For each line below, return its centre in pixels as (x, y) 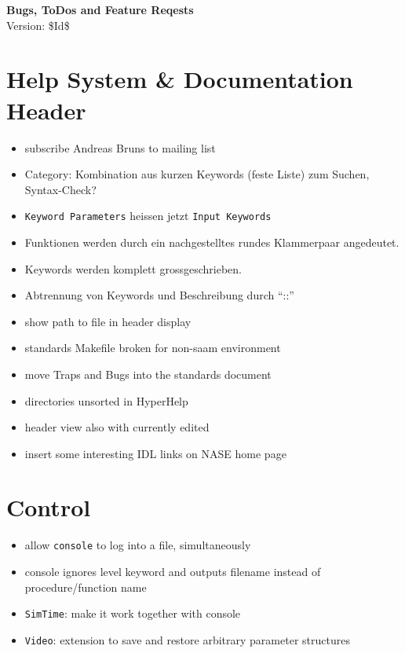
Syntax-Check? (60, 189)
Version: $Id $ (38, 25)
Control (49, 507)
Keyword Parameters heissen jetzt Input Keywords (148, 216)
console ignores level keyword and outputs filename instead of (173, 572)
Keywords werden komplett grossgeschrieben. (133, 268)
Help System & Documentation (180, 79)
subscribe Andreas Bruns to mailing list (120, 147)
